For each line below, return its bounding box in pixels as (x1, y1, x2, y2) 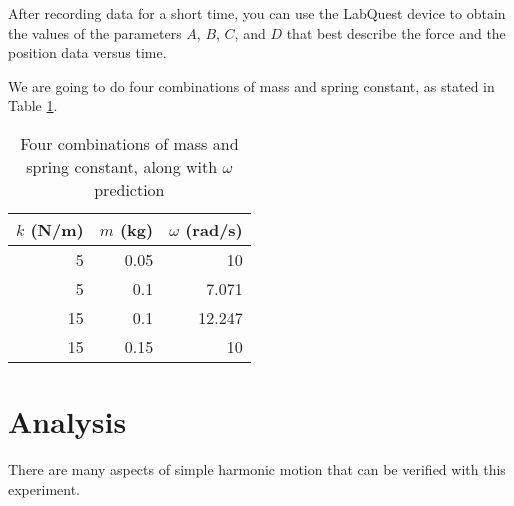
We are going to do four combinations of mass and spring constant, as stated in (8, 75, 495, 96)
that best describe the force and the (286, 22, 506, 43)
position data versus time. (8, 42, 167, 63)
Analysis (8, 401, 127, 442)
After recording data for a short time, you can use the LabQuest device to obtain (8, 3, 506, 23)
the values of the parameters (8, 22, 182, 43)
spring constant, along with (26, 154, 218, 178)
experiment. (8, 478, 80, 499)
